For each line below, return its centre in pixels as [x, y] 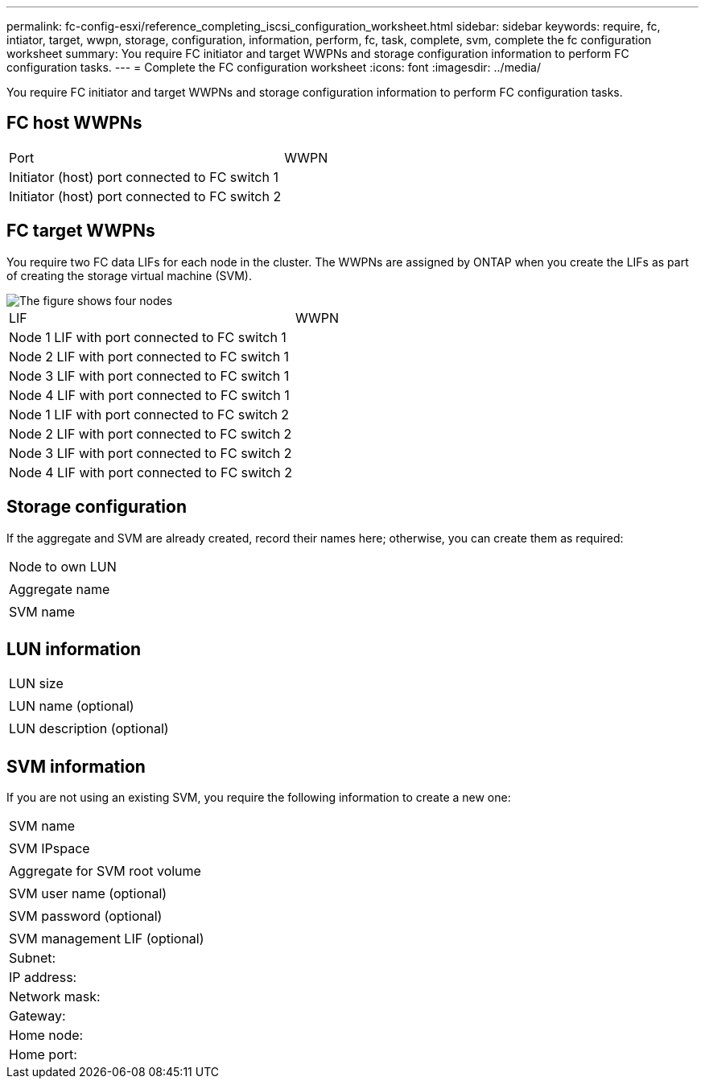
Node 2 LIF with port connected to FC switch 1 [149, 356]
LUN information [74, 649]
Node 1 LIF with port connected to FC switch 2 [149, 414]
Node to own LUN [63, 566]
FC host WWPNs [74, 123]
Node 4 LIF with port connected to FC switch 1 [149, 395]
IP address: [43, 978]
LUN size [36, 684]
